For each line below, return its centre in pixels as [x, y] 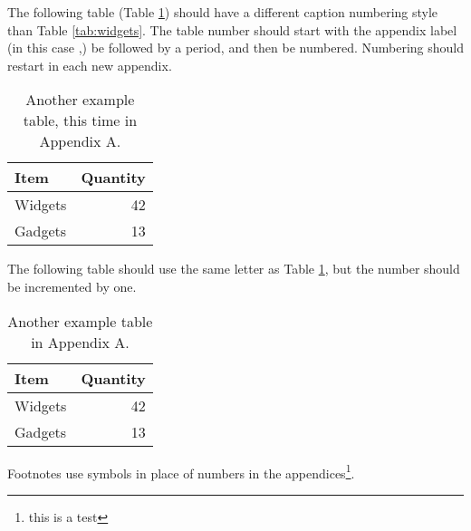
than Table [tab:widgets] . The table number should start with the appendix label [232, 29]
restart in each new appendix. [90, 65]
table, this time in [80, 121]
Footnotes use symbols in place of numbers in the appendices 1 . [181, 471]
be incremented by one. [72, 286]
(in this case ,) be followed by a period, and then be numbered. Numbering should [235, 48]
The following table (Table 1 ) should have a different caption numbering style [223, 12]
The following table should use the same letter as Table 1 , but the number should [234, 269]
